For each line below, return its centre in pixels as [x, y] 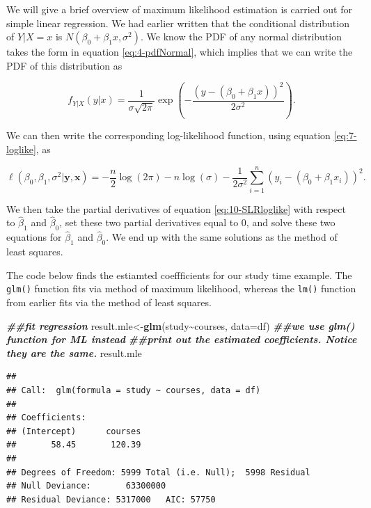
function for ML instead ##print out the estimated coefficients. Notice [182, 339]
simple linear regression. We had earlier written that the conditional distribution [178, 23]
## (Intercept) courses [74, 431]
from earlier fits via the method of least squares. [109, 302]
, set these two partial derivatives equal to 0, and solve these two [197, 222]
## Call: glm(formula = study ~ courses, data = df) [134, 391]
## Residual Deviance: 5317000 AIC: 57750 [111, 499]
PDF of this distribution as [64, 65]
